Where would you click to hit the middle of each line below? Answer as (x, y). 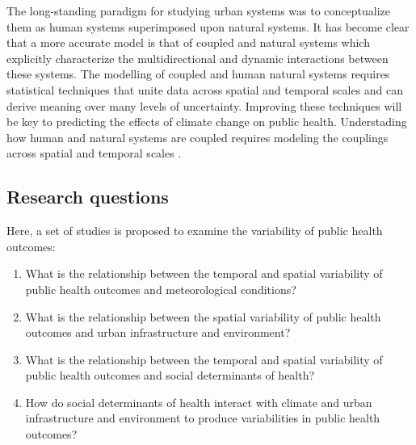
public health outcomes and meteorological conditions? (161, 289)
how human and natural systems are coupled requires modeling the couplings (197, 137)
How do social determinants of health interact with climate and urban (199, 402)
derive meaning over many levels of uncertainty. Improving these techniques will (204, 105)
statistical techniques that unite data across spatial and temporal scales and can (205, 89)
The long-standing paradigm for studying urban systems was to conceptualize (199, 10)
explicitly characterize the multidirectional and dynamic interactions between (197, 58)
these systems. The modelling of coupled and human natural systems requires (198, 74)
